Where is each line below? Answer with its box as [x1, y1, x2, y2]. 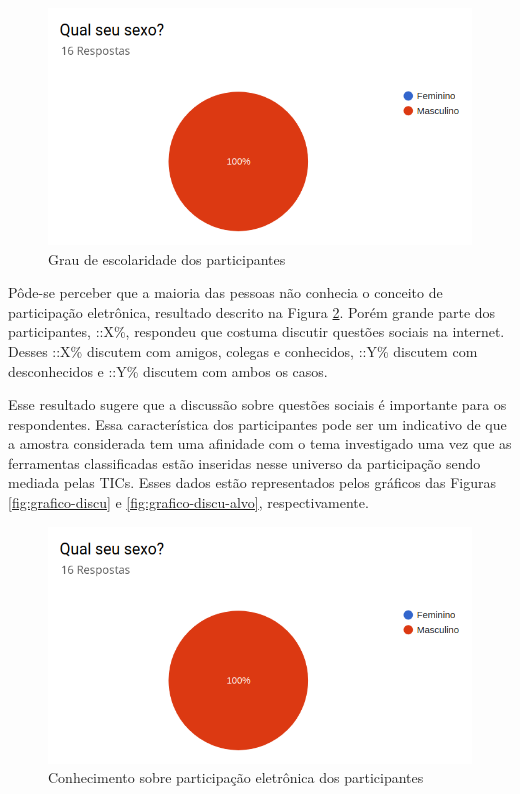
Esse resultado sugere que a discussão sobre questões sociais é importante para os [8, 394, 507, 415]
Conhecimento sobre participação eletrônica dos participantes [48, 767, 424, 788]
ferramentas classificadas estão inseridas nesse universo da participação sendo [8, 452, 481, 473]
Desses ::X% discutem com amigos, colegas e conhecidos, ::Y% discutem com [8, 340, 478, 361]
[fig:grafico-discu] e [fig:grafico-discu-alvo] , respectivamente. [8, 492, 369, 513]
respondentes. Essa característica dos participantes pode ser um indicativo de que [8, 413, 507, 434]
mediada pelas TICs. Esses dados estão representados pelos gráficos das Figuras [8, 472, 496, 493]
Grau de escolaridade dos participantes [48, 248, 286, 269]
